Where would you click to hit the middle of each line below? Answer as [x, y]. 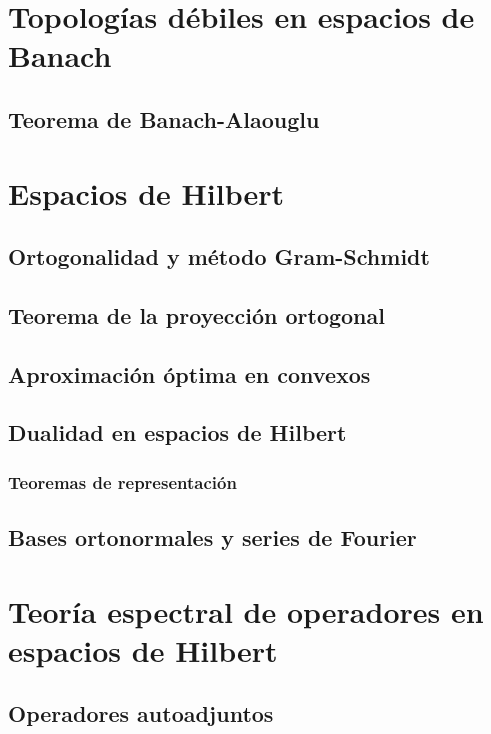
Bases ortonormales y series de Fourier [212, 537]
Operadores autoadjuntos [141, 713]
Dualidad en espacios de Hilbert [177, 432]
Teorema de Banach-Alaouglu [164, 118]
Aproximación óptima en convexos [189, 373]
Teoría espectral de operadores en [246, 610]
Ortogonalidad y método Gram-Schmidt [219, 256]
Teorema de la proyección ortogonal [196, 314]
